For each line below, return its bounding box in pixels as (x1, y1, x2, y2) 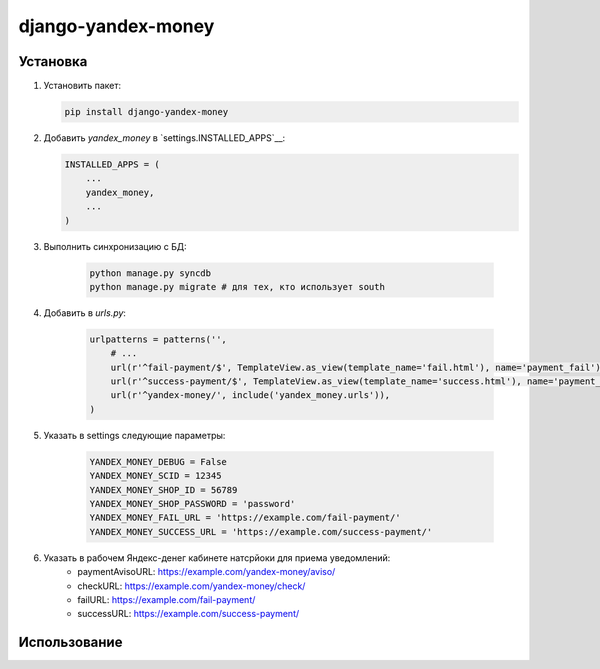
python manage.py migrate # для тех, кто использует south (89, 281, 385, 292)
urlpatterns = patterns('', (89, 333, 227, 345)
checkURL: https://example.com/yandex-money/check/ (77, 580, 306, 592)
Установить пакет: (43, 80, 122, 92)
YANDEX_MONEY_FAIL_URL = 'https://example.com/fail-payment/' (89, 512, 401, 524)
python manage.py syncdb (89, 267, 212, 279)
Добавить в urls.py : (43, 306, 127, 319)
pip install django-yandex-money (64, 106, 229, 118)
